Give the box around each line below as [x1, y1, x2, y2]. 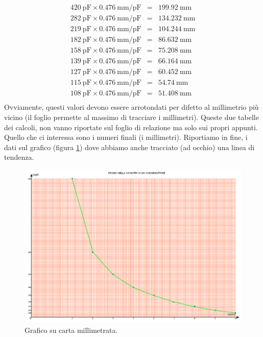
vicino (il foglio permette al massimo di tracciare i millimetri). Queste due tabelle [4, 111, 259, 122]
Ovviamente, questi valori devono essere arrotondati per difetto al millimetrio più [4, 102, 259, 112]
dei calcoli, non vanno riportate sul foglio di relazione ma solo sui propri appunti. [4, 122, 258, 132]
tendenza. [4, 152, 34, 162]
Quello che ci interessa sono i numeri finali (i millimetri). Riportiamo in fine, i [4, 132, 248, 142]
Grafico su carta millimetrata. [25, 324, 118, 335]
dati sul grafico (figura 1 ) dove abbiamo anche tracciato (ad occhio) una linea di [4, 141, 255, 152]
